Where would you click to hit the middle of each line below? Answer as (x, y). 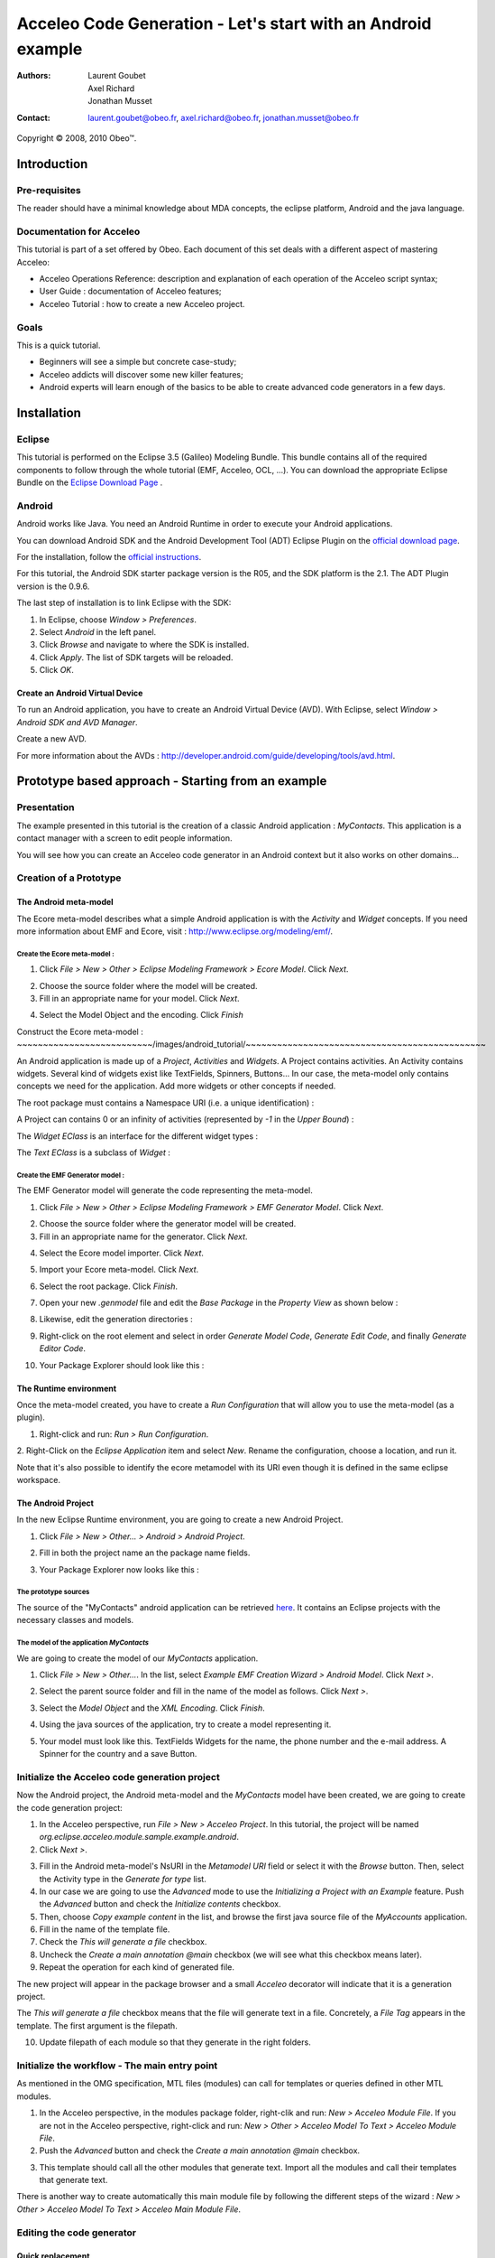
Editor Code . (62, 1348)
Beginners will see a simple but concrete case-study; (138, 362)
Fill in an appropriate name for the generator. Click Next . (143, 1236)
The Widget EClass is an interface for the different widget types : (137, 1136)
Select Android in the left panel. (98, 631)
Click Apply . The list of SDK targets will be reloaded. (136, 657)
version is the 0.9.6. (53, 586)
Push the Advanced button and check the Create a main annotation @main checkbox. (200, 2151)
